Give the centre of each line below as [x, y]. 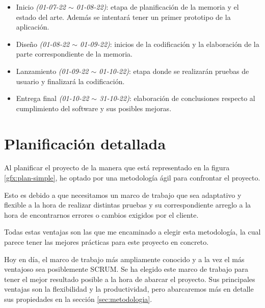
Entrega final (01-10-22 [52, 98]
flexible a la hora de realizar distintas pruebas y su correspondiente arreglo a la [128, 205]
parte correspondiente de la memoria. [74, 54]
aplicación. [33, 27]
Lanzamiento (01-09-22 [52, 71]
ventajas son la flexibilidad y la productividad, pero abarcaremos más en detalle [129, 289]
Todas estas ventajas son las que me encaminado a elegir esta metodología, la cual [132, 232]
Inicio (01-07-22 [41, 7]
